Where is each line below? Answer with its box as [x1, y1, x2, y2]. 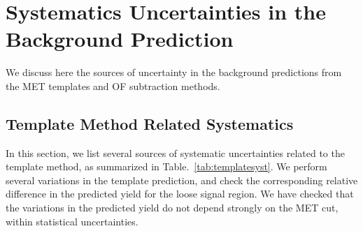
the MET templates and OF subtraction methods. [6, 78, 220, 93]
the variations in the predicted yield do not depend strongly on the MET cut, [6, 200, 339, 215]
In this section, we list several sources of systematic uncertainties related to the [6, 145, 345, 160]
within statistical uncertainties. [6, 214, 138, 228]
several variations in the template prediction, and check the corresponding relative [6, 172, 358, 187]
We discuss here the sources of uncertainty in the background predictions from [6, 65, 342, 80]
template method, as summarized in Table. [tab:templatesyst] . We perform [6, 159, 327, 174]
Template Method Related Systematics [6, 112, 294, 134]
